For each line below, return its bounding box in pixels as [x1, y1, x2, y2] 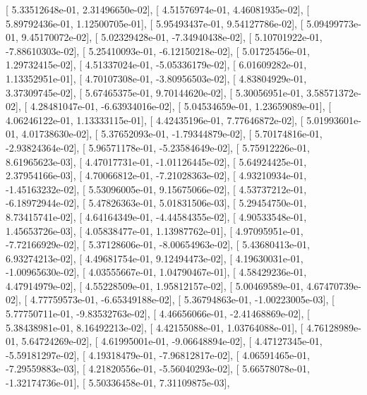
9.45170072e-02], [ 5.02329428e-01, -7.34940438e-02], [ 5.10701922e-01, [21, 30, 323, 44]
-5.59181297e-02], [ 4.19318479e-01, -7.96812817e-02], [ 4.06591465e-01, [6, 347, 310, 362]
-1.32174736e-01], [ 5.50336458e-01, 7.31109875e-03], [6, 375, 230, 390]
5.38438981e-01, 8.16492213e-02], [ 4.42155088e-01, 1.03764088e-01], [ [6, 320, 303, 334]
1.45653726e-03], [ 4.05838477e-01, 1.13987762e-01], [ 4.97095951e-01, [6, 223, 303, 238]
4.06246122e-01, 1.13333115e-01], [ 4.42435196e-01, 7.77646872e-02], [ [6, 112, 303, 127]
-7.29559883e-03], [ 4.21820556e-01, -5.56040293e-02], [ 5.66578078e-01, [6, 361, 310, 376]
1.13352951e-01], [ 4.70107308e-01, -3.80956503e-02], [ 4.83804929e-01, [6, 71, 307, 85]
